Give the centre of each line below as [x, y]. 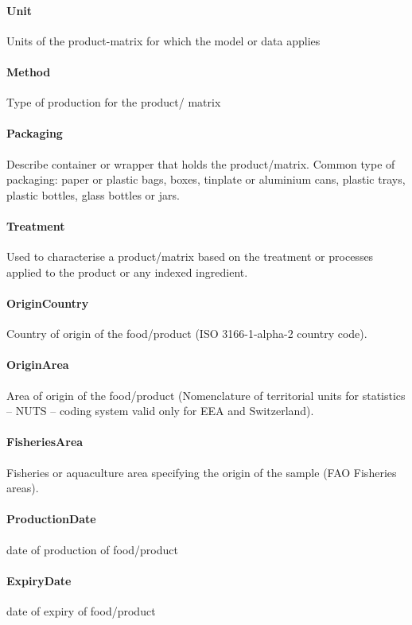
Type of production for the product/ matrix [114, 102]
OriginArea [38, 365]
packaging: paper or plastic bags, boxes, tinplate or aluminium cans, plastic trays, [206, 179]
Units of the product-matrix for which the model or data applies [163, 40]
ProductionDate [51, 519]
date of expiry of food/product [81, 610]
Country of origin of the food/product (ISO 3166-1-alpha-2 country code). [187, 334]
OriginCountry [48, 303]
